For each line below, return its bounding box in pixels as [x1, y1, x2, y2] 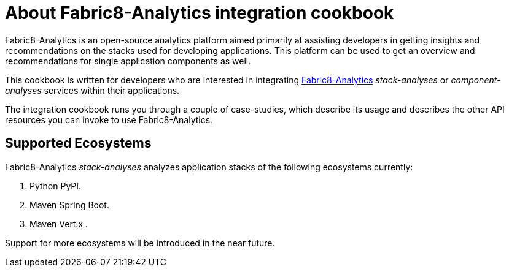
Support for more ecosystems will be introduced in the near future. [5, 237, 275, 248]
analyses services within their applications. [5, 85, 180, 96]
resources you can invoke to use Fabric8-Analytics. [5, 114, 213, 125]
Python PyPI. [29, 180, 82, 191]
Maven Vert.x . [29, 218, 88, 229]
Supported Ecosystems [5, 135, 152, 151]
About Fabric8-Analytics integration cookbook [5, 2, 394, 23]
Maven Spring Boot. [29, 199, 109, 210]
